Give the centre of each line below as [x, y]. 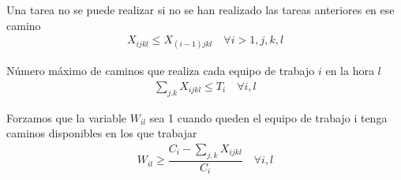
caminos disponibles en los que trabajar [102, 133]
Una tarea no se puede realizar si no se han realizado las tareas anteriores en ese [200, 9]
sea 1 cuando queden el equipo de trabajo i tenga [268, 117]
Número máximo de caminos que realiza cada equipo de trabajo [161, 71]
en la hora [350, 71]
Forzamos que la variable [67, 117]
